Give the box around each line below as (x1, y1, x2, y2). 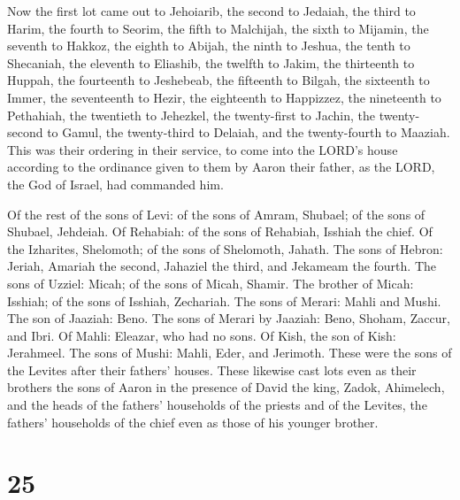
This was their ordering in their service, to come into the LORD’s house (7, 140, 398, 158)
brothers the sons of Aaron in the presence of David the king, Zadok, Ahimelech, (7, 378, 445, 396)
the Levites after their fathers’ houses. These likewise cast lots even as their (7, 360, 417, 379)
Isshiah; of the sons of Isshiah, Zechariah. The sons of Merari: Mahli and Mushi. (7, 291, 441, 310)
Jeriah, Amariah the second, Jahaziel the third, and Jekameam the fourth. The (7, 257, 437, 275)
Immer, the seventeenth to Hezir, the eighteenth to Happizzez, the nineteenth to (7, 88, 441, 106)
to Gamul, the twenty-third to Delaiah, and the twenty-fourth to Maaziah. (47, 123, 450, 142)
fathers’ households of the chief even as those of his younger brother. (7, 412, 379, 431)
